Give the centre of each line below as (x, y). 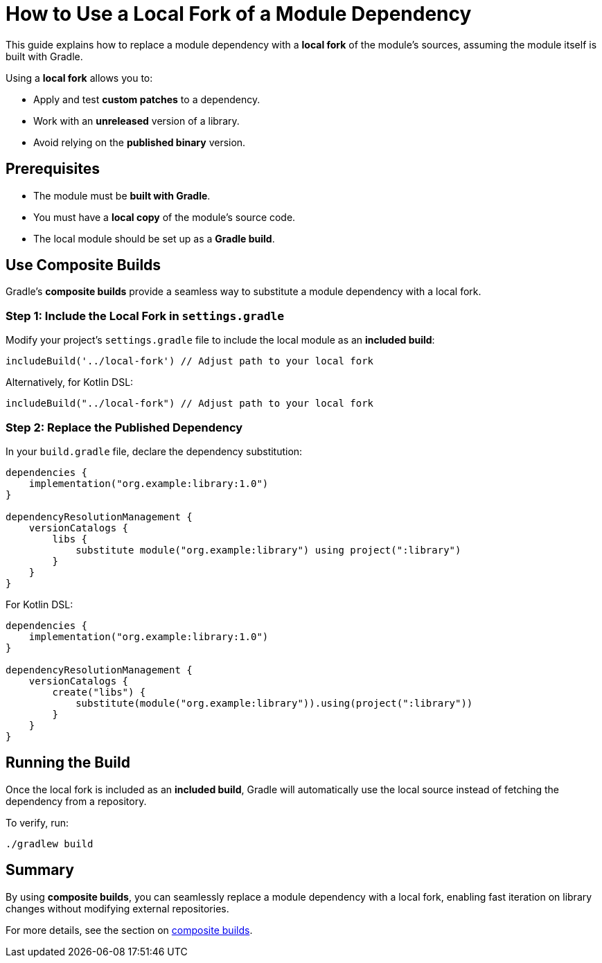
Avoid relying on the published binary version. (140, 142)
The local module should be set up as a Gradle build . (154, 238)
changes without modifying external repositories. (117, 908)
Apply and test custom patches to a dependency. (147, 99)
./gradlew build (50, 843)
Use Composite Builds (83, 265)
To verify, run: (37, 822)
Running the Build (68, 763)
